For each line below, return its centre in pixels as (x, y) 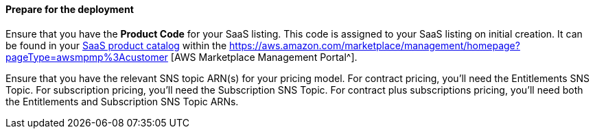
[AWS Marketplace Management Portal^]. (264, 57)
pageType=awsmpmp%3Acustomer (87, 57)
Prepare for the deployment (70, 9)
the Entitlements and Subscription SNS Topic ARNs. (122, 101)
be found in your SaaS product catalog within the (116, 45)
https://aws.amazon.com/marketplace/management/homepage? (375, 45)
